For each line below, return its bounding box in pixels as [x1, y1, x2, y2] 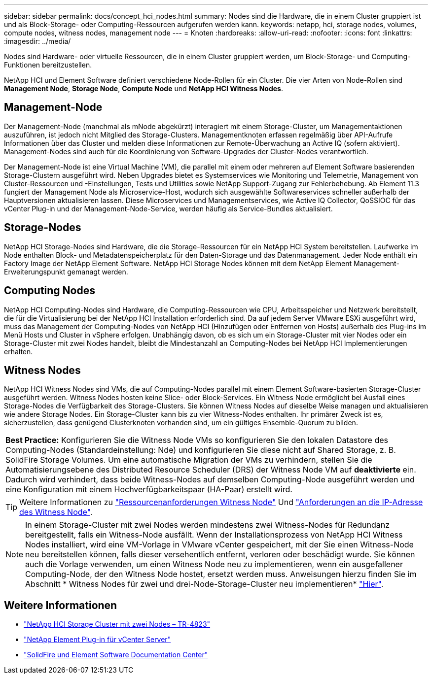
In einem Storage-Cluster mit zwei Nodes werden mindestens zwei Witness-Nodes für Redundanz [25, 520, 390, 530]
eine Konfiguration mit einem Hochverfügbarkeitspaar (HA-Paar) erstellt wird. [5, 484, 292, 495]
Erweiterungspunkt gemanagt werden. [4, 267, 128, 276]
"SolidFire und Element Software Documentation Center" [24, 650, 208, 659]
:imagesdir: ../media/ [4, 37, 71, 45]
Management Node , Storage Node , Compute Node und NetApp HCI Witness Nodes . [4, 84, 283, 93]
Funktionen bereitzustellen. [4, 61, 92, 69]
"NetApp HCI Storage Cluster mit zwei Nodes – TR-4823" [24, 620, 211, 629]
